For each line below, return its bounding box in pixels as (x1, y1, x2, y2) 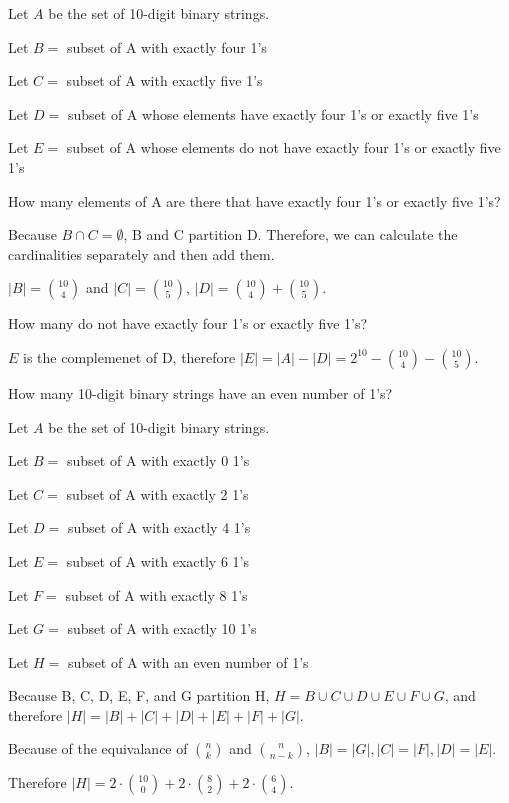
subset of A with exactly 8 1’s (65, 584, 248, 605)
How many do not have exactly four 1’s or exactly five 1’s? (8, 313, 368, 334)
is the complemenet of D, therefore (23, 346, 236, 367)
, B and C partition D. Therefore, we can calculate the (123, 224, 458, 245)
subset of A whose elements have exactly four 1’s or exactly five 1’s (67, 103, 479, 124)
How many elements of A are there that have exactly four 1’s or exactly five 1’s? (8, 190, 501, 211)
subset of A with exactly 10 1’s (67, 618, 257, 639)
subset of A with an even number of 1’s (68, 651, 309, 672)
